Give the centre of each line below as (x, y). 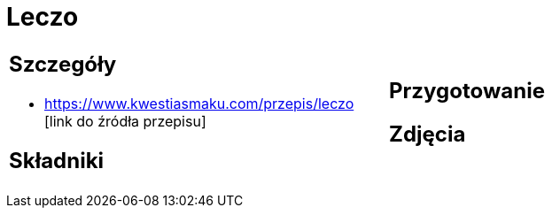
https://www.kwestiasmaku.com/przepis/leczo (199, 103)
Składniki (57, 160)
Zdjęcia (428, 134)
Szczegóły (63, 64)
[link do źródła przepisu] (125, 121)
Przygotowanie (467, 90)
